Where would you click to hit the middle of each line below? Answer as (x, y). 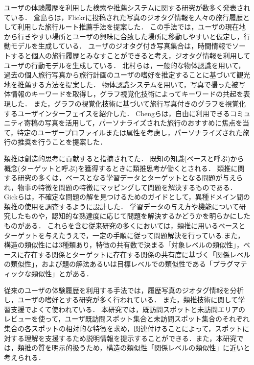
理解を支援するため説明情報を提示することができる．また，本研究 (130, 338)
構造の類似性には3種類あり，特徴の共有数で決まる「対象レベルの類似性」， (124, 245)
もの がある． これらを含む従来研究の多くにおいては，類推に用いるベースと (125, 226)
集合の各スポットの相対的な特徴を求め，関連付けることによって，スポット (123, 328)
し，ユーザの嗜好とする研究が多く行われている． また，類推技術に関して (121, 300)
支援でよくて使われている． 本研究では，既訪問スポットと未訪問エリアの (128, 309)
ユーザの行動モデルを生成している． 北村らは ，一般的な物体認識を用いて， (125, 65)
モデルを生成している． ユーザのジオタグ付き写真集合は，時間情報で (121, 46)
